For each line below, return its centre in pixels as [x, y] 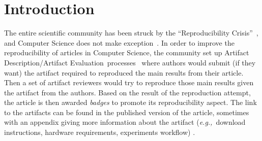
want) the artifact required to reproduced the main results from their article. [124, 72]
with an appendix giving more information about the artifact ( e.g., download [125, 122]
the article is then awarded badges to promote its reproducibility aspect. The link [130, 102]
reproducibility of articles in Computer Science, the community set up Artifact [127, 52]
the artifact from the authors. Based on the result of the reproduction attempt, [127, 92]
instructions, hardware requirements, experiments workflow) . [100, 132]
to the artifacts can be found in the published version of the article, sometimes [127, 112]
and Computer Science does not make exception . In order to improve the [119, 42]
